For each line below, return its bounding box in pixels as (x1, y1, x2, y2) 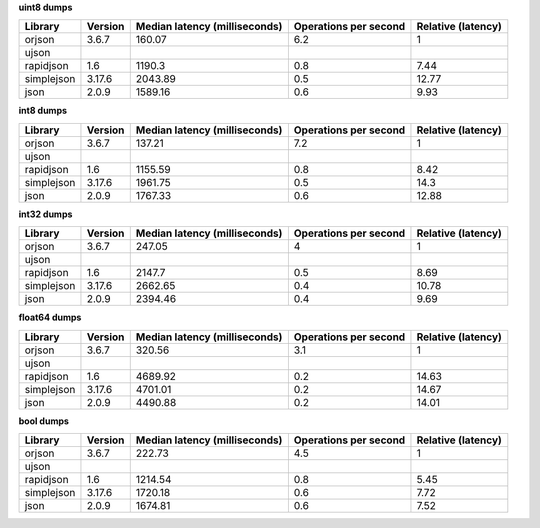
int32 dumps (18, 208, 73, 220)
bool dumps (18, 415, 70, 427)
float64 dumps (18, 311, 82, 324)
